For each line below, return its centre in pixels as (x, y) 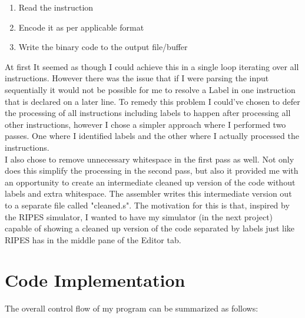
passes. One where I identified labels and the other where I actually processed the (152, 136)
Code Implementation (95, 280)
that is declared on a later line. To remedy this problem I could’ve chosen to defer (152, 101)
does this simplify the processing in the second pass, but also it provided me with (152, 170)
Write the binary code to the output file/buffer (103, 47)
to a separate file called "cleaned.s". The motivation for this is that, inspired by (147, 205)
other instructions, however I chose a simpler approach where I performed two (145, 124)
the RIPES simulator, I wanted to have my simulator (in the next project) (139, 216)
